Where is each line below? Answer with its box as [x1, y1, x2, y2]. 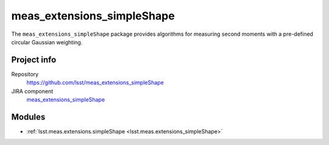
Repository [11, 70, 39, 78]
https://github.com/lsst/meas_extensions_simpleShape [26, 79, 164, 86]
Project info [11, 55, 57, 65]
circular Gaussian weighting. [11, 38, 83, 46]
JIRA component [11, 87, 54, 95]
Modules [11, 112, 46, 122]
